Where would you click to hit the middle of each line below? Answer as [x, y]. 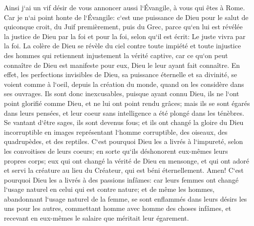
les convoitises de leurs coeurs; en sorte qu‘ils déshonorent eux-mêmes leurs [116, 151]
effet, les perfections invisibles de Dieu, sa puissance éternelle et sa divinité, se [121, 74]
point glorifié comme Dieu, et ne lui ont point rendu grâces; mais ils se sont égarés [127, 103]
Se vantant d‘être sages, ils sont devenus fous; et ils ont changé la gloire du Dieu [124, 122]
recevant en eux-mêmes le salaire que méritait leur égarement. [96, 218]
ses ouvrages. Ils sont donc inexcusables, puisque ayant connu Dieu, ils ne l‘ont [122, 93]
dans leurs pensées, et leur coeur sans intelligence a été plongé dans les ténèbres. [124, 113]
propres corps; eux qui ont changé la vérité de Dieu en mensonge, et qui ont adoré [127, 160]
